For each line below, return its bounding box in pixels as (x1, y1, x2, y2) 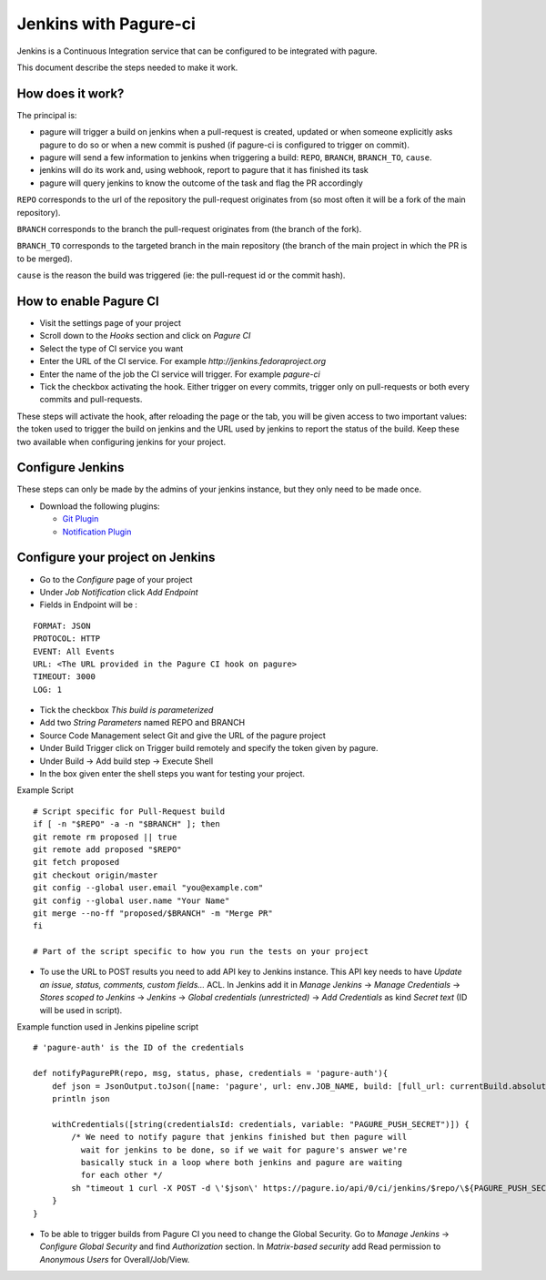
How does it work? (16, 86, 125, 101)
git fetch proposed (33, 857, 120, 868)
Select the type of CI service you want (39, 342, 184, 354)
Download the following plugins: (39, 501, 160, 512)
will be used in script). (39, 1004, 123, 1015)
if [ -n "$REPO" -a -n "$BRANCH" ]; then (33, 819, 220, 829)
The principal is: (16, 109, 77, 120)
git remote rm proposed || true (33, 831, 177, 842)
